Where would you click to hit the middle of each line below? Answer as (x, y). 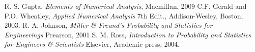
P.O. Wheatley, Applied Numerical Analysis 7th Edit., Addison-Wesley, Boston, (124, 15)
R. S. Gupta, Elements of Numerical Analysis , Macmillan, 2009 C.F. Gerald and (126, 6)
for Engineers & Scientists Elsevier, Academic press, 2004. (92, 44)
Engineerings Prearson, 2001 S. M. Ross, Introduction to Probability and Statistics (128, 34)
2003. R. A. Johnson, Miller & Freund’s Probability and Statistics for (109, 25)
